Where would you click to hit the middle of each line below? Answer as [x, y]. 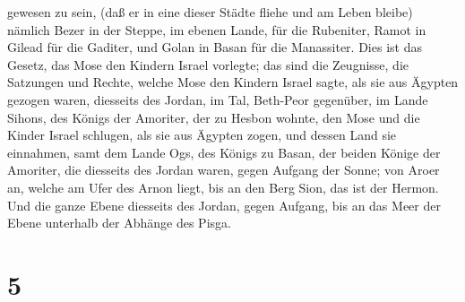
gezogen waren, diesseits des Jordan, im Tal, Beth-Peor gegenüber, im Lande [218, 99]
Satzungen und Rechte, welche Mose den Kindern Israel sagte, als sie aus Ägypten [233, 82]
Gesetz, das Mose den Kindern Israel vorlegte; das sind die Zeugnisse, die [208, 64]
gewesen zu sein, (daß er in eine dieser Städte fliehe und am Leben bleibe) [210, 12]
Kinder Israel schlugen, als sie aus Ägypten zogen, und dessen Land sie [202, 135]
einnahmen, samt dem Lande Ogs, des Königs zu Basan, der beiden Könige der [224, 152]
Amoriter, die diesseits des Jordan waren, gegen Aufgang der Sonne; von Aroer [224, 170]
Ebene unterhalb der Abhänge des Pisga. [119, 223]
